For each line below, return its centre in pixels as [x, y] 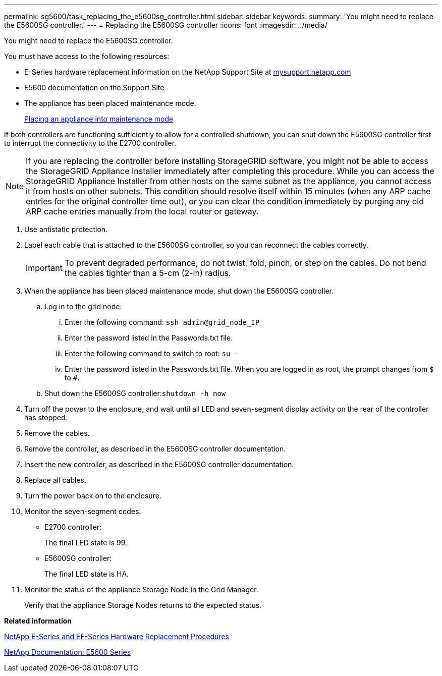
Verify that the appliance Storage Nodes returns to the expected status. [143, 605]
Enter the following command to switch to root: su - [152, 353]
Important [44, 268]
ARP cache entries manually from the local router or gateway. [142, 211]
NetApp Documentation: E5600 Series [68, 652]
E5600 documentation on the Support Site [94, 88]
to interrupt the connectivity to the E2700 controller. [90, 143]
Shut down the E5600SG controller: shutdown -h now [135, 393]
